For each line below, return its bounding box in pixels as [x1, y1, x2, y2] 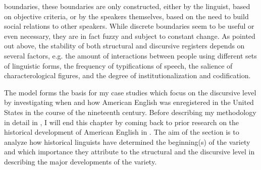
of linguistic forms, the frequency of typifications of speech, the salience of [4, 60, 233, 71]
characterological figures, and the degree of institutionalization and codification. [4, 70, 251, 81]
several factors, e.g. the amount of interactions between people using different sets [4, 50, 257, 61]
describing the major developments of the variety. [4, 156, 157, 166]
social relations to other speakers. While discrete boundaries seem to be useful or [4, 21, 254, 31]
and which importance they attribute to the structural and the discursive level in [4, 146, 255, 157]
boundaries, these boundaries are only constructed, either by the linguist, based [4, 1, 250, 11]
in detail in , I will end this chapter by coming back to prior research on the [4, 117, 239, 127]
